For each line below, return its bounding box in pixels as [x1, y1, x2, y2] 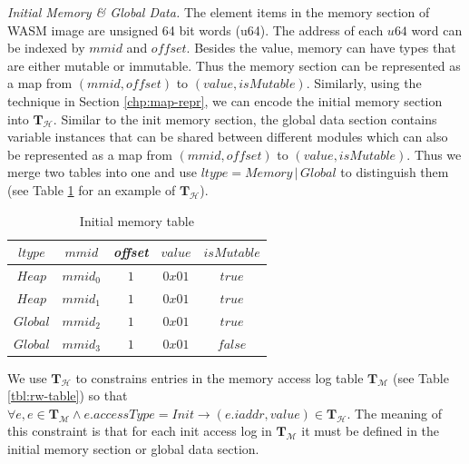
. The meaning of [347, 403, 443, 422]
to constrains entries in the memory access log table [75, 368, 364, 387]
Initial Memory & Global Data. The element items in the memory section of [7, 3, 430, 21]
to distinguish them [340, 163, 449, 182]
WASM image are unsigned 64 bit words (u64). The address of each [7, 20, 384, 39]
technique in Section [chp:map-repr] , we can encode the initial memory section [7, 91, 443, 110]
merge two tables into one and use [7, 163, 197, 182]
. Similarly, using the [306, 74, 422, 93]
